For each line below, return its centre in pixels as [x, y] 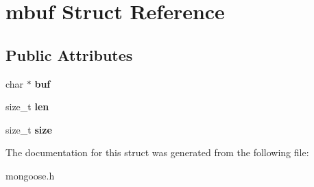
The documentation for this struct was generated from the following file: [157, 152]
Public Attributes [69, 54]
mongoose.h [30, 175]
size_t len [27, 107]
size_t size [29, 129]
